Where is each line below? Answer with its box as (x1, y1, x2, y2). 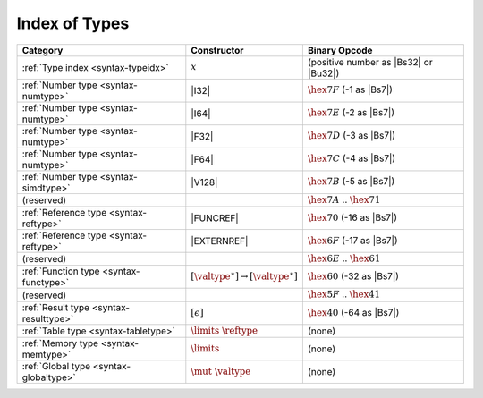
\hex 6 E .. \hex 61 (307, 251, 381, 264)
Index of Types (16, 13, 130, 33)
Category (21, 44, 64, 56)
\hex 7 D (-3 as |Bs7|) (307, 130, 396, 142)
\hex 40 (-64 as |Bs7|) (307, 306, 400, 318)
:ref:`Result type (21, 301, 89, 313)
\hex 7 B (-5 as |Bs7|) (307, 175, 395, 188)
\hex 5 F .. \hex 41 (307, 288, 380, 301)
